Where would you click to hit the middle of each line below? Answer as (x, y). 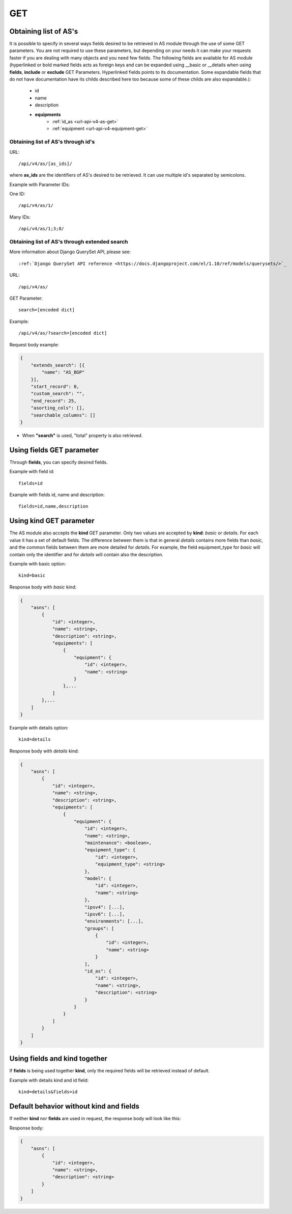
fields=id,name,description (53, 506)
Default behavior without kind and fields (74, 1106)
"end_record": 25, (54, 401)
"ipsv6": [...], (105, 914)
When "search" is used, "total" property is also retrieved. (82, 435)
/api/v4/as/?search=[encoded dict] (63, 333)
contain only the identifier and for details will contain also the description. (86, 554)
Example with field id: (32, 472)
